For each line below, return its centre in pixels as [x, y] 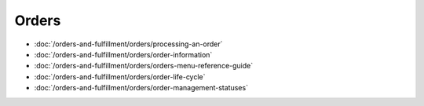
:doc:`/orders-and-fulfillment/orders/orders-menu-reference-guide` [144, 66]
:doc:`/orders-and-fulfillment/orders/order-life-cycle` [120, 77]
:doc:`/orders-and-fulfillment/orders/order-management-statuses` [141, 88]
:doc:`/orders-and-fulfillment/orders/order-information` [123, 54]
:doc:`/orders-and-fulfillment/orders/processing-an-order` [128, 44]
